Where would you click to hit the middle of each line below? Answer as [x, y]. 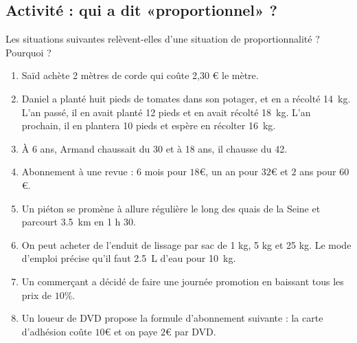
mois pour [165, 171]
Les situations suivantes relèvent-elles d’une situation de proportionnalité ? [163, 39]
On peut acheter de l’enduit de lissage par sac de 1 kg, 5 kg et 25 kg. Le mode [186, 244]
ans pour [318, 171]
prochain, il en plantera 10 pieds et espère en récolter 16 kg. [149, 125]
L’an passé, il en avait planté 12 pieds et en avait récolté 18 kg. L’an [166, 112]
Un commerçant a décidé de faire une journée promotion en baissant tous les [183, 281]
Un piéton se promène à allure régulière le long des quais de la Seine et [171, 208]
